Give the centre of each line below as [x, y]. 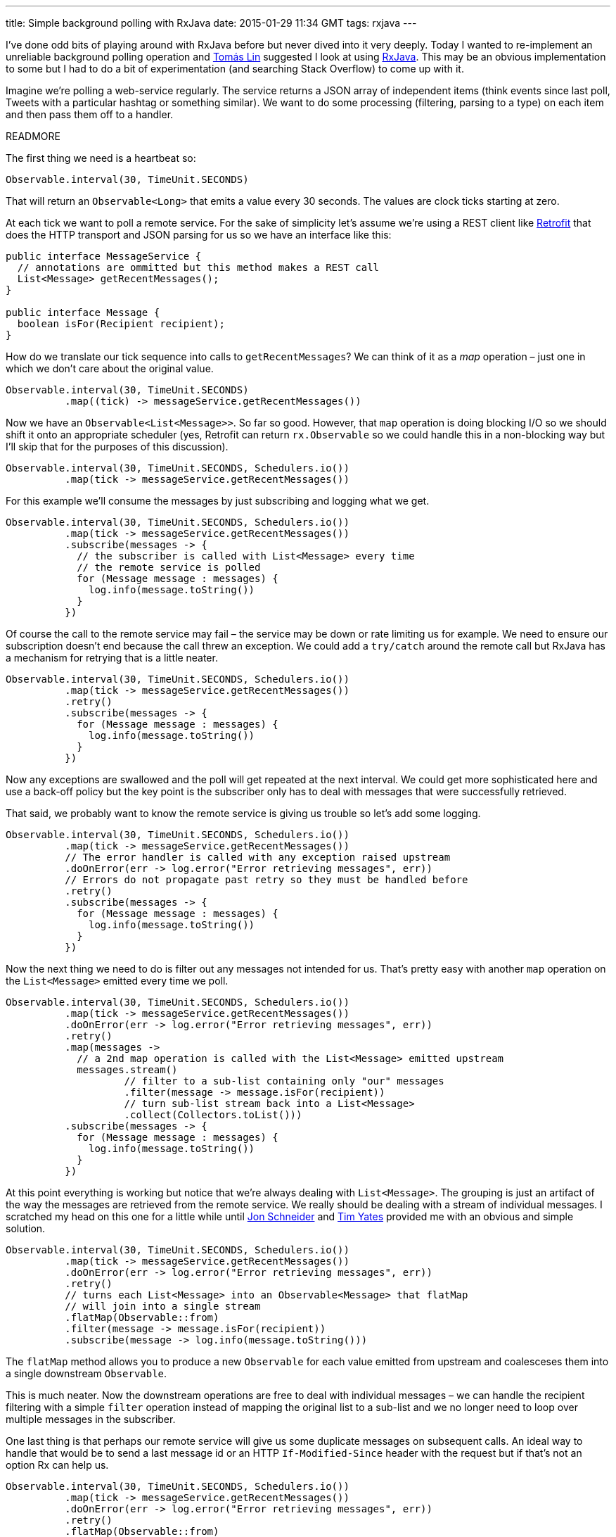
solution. [26, 1228]
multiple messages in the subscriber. [91, 1419]
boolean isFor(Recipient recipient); [121, 324]
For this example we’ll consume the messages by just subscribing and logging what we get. [218, 501]
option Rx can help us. [57, 1465]
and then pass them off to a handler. [90, 114]
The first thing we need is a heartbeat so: [101, 158]
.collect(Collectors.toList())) [213, 1115]
